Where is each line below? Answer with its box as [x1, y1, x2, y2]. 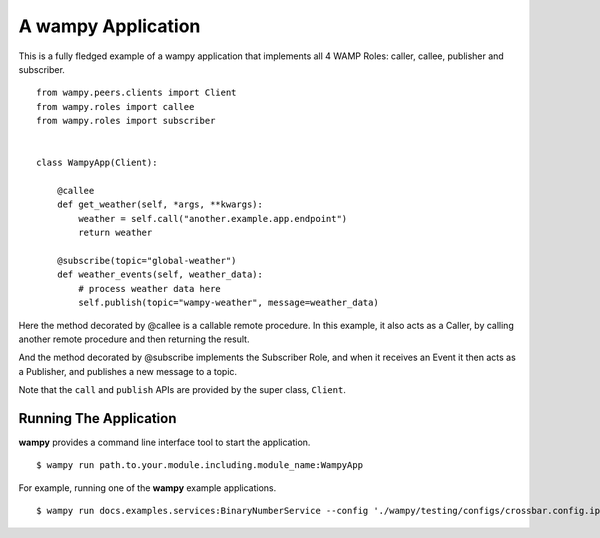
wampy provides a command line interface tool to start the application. [18, 436, 311, 449]
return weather [78, 227, 153, 239]
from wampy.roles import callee [36, 101, 195, 112]
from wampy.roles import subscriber [36, 115, 216, 127]
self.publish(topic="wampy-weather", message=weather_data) [78, 297, 379, 309]
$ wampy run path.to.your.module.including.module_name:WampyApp [36, 460, 364, 471]
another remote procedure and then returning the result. [18, 333, 250, 345]
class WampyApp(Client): [36, 157, 158, 169]
